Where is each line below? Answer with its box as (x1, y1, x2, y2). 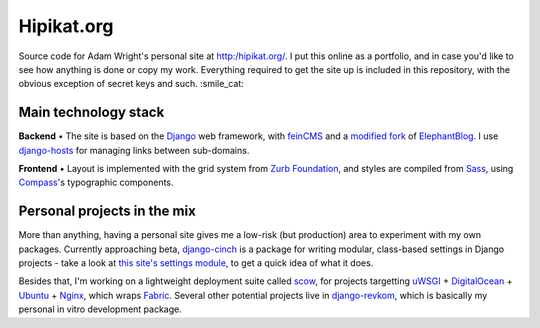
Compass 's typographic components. (18, 176, 174, 189)
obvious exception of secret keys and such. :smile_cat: (18, 78, 244, 90)
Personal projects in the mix (18, 203, 197, 220)
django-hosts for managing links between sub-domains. (18, 144, 250, 156)
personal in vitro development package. (18, 303, 182, 315)
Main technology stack (18, 104, 165, 121)
